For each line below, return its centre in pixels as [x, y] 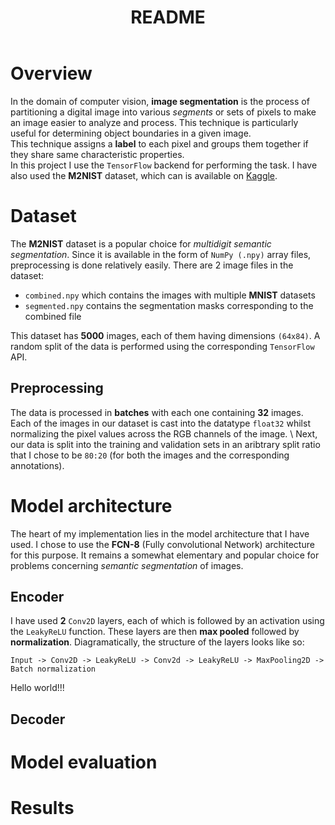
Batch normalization [53, 669]
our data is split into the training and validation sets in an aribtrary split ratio [165, 444]
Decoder [38, 719]
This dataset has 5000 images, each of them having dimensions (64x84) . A [165, 335]
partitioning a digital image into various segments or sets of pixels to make [163, 112]
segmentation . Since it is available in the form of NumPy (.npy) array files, [161, 254]
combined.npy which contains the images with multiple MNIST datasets [170, 295]
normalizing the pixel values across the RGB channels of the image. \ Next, [164, 433]
